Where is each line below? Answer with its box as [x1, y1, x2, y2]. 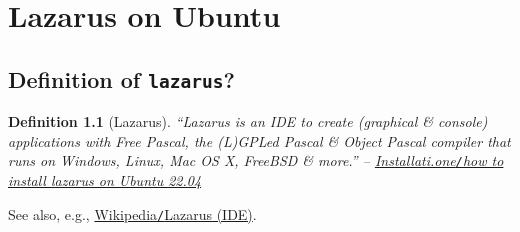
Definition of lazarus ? [8, 63, 235, 94]
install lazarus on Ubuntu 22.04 [8, 170, 202, 190]
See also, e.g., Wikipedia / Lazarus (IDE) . [8, 203, 257, 224]
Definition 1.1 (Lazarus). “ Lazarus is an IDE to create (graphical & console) [8, 111, 488, 132]
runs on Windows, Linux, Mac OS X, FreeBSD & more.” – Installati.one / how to [8, 150, 504, 171]
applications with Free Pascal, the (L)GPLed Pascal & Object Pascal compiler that [8, 130, 511, 151]
